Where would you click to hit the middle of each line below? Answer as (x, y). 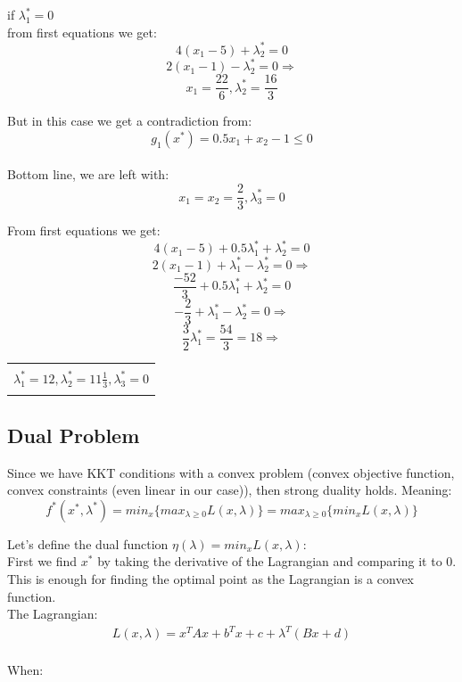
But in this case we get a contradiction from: (130, 121)
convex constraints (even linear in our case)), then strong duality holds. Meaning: (230, 490)
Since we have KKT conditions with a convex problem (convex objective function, (231, 472)
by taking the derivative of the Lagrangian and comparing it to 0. (277, 561)
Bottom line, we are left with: (88, 174)
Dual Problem (74, 435)
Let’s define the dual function (88, 543)
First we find (42, 561)
